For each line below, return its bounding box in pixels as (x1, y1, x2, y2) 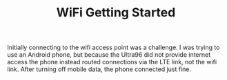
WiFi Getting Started (56, 5, 176, 21)
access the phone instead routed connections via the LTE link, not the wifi (7, 58, 217, 66)
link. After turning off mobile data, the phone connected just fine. (7, 65, 192, 73)
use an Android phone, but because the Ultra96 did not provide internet (7, 51, 211, 59)
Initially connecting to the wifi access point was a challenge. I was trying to (7, 43, 220, 52)
